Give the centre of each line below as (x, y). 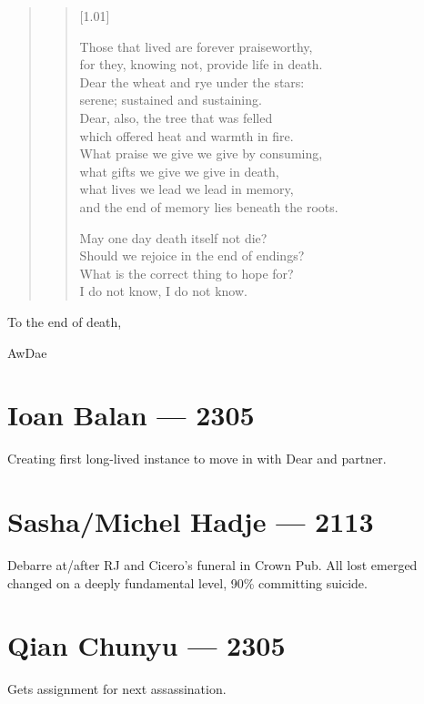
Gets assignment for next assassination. (117, 689)
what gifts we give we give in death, (179, 171)
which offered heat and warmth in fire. (187, 135)
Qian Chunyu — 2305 (146, 645)
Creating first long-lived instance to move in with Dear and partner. (197, 459)
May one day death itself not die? (173, 237)
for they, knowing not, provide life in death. (201, 64)
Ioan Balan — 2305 (131, 415)
